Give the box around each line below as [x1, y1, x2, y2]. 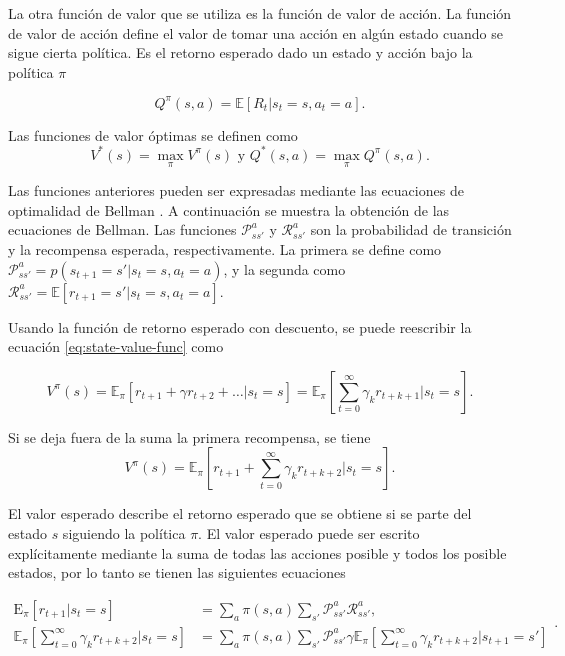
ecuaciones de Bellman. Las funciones [8, 219, 237, 240]
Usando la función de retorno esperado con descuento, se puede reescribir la [8, 316, 472, 337]
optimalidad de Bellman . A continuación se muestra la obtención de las [8, 199, 450, 220]
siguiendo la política [62, 522, 186, 543]
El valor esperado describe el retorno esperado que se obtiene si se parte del [8, 503, 472, 524]
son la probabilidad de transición [310, 219, 512, 240]
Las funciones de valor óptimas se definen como [8, 124, 298, 145]
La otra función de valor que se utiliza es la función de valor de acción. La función [8, 3, 512, 23]
